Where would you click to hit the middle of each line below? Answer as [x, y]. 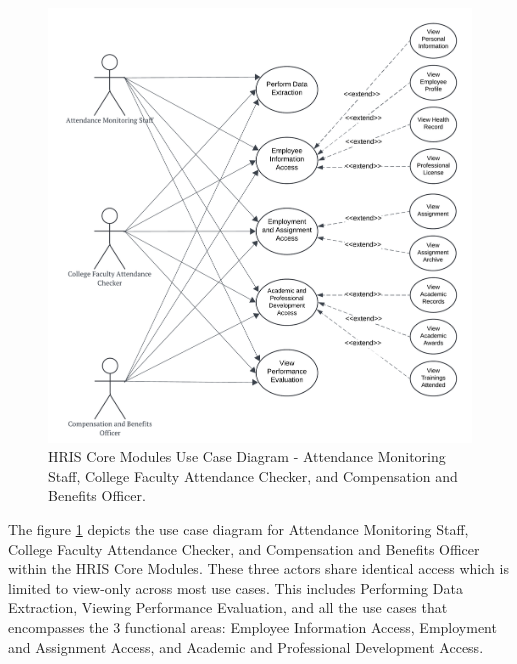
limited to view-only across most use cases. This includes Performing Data [235, 587]
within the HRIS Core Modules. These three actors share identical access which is [258, 568]
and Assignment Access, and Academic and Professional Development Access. [246, 646]
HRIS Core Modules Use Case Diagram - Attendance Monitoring [247, 456]
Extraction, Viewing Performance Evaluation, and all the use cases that [228, 607]
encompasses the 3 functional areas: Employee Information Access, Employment [252, 626]
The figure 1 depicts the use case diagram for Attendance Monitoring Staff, [238, 528]
